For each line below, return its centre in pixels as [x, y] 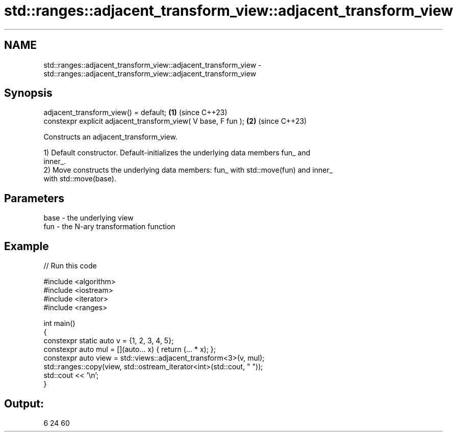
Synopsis [28, 93]
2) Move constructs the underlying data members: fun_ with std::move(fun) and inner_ [188, 170]
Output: [24, 403]
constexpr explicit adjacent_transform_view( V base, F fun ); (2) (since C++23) [175, 121]
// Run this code [70, 266]
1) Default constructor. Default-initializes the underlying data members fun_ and [177, 153]
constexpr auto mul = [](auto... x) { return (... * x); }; [130, 349]
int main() [59, 323]
